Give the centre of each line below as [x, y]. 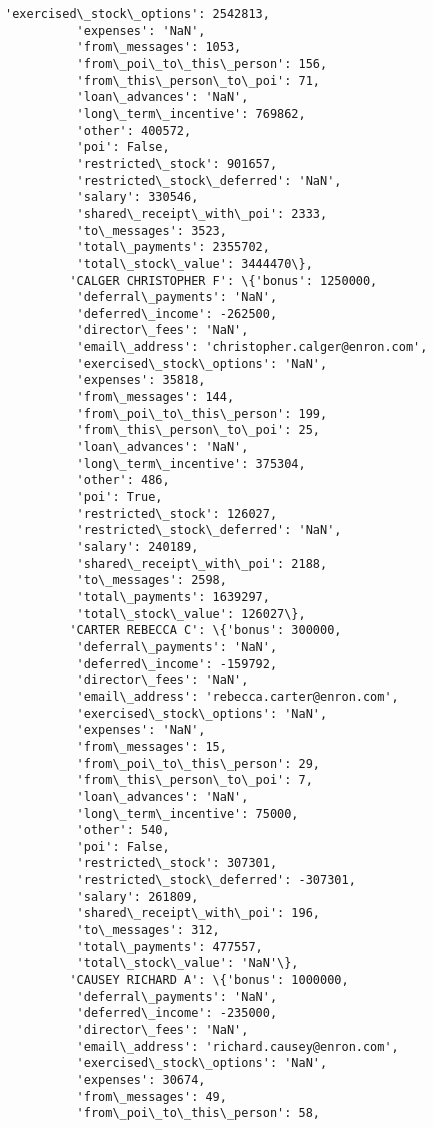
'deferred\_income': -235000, [177, 1013]
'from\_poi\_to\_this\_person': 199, [202, 413]
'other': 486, [123, 480]
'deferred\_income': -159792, [177, 663]
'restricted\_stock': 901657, [177, 163]
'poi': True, [119, 497]
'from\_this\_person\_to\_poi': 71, [198, 80]
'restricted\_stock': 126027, [177, 513]
